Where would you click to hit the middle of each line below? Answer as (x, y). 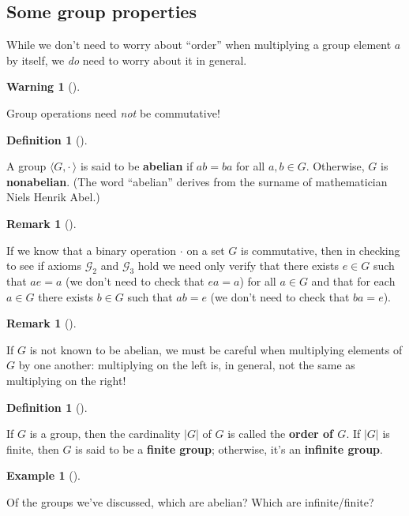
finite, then (33, 449)
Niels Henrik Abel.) (53, 197)
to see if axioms (44, 265)
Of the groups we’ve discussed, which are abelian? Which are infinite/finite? (190, 501)
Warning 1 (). (43, 86)
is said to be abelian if (137, 166)
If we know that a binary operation (92, 250)
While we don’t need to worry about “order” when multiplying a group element (199, 45)
